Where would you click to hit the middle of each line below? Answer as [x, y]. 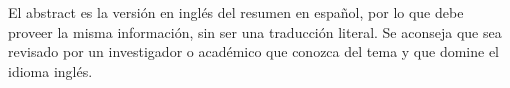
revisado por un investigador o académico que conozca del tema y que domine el [254, 51]
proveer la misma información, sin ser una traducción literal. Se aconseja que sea [255, 31]
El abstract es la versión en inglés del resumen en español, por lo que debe [236, 12]
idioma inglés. [50, 70]
